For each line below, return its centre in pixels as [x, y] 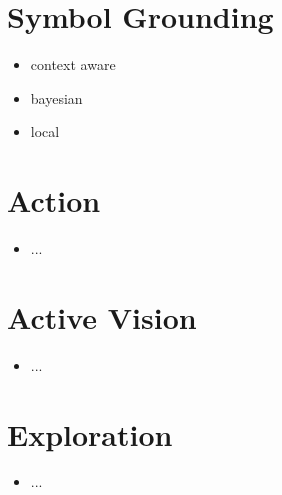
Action [54, 200]
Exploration [90, 433]
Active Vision [102, 316]
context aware [73, 64]
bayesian [56, 97]
